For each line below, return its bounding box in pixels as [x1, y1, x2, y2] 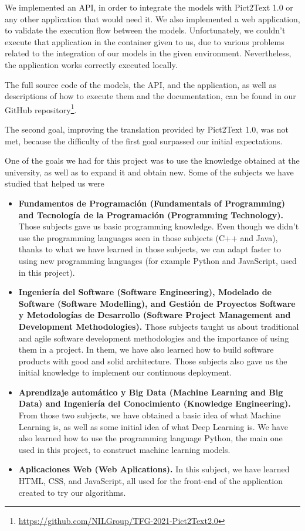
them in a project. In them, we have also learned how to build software [18, 343, 274, 356]
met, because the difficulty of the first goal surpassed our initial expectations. [5, 134, 283, 147]
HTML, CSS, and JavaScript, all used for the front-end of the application [18, 475, 283, 487]
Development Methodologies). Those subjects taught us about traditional [18, 320, 299, 332]
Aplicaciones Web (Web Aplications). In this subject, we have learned [18, 463, 290, 475]
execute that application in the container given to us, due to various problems [5, 35, 284, 48]
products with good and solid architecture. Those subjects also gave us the [18, 354, 287, 367]
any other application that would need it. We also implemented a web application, [5, 12, 300, 25]
